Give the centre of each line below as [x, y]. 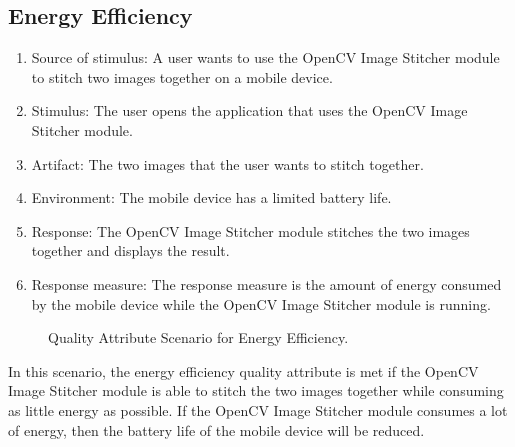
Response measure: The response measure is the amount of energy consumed [266, 283]
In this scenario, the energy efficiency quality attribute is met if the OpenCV [243, 370]
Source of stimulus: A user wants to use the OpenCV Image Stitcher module [265, 57]
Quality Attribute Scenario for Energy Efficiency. [198, 337]
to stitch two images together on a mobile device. [182, 76]
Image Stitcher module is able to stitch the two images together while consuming [256, 390]
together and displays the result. [130, 250]
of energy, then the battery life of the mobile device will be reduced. [216, 429]
